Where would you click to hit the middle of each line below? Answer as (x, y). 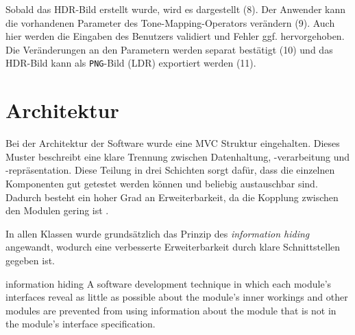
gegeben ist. (30, 260)
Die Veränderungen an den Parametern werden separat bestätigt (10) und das (169, 49)
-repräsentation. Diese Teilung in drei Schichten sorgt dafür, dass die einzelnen (170, 170)
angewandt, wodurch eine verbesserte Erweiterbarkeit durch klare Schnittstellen (173, 247)
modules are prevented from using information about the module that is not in (171, 310)
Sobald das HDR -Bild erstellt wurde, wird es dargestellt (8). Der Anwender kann (175, 9)
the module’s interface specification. (81, 324)
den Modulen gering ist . (57, 210)
